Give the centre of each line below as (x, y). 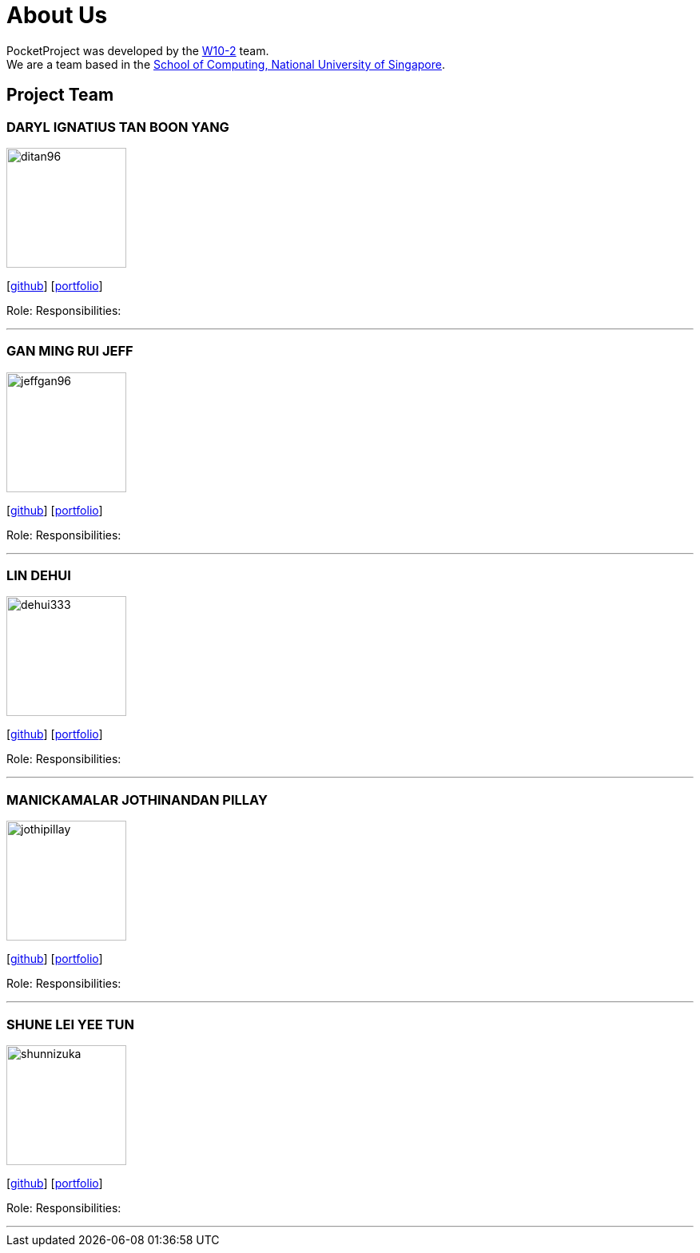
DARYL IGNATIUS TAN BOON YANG (118, 127)
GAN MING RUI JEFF (70, 351)
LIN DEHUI (39, 576)
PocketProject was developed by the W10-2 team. (138, 50)
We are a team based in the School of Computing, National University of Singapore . (226, 64)
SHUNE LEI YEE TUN (70, 1024)
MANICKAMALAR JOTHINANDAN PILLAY (137, 800)
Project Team (60, 95)
